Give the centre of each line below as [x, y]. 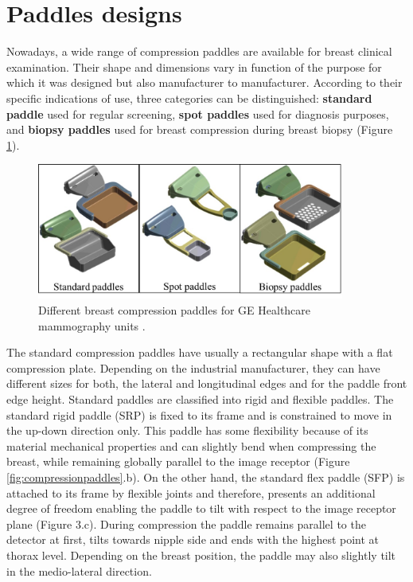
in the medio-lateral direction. [79, 570]
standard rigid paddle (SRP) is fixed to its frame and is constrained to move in [199, 414]
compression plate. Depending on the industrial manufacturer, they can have [193, 367]
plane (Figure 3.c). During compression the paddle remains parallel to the [186, 523]
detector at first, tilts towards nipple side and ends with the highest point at [193, 539]
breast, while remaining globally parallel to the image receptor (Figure [178, 461]
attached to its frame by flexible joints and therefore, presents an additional [191, 492]
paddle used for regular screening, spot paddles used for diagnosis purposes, [198, 113]
